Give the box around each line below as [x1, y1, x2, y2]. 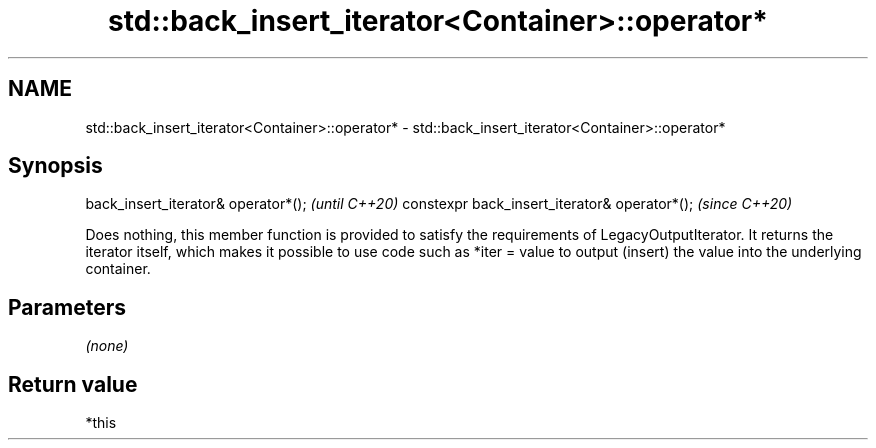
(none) [85, 337, 129, 355]
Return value [8, 371, 138, 397]
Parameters [8, 294, 126, 320]
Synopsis [8, 153, 103, 179]
